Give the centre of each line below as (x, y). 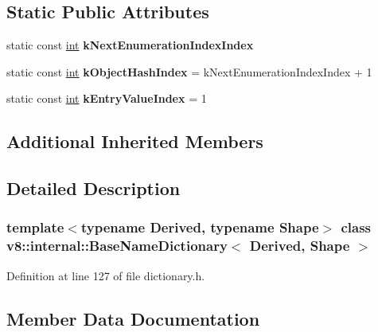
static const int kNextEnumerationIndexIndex (130, 45)
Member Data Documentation (133, 318)
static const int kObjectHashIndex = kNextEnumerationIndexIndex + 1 (189, 71)
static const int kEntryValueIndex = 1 (107, 98)
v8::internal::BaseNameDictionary (117, 246)
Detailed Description (94, 188)
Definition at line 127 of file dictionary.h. (106, 275)
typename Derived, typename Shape (200, 227)
